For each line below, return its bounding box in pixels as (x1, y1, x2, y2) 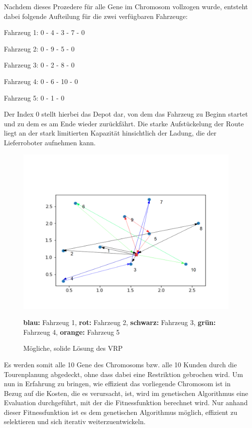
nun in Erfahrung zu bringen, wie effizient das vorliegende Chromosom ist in (4, 378, 231, 389)
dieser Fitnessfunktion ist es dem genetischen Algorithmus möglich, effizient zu (4, 407, 237, 417)
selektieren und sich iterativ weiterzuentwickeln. (4, 416, 146, 427)
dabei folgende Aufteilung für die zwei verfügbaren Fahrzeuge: (4, 11, 188, 21)
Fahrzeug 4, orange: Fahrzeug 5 (23, 326, 120, 337)
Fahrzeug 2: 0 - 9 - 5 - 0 (4, 43, 75, 53)
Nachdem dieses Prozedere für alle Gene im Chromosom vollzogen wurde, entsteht (4, 1, 248, 11)
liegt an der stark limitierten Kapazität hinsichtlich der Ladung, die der (4, 128, 217, 138)
